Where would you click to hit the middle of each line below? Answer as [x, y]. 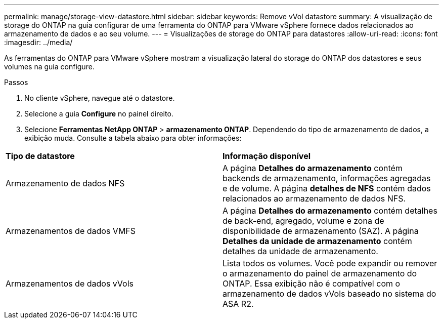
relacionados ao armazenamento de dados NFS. [314, 198]
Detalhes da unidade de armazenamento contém [317, 241]
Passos [16, 82]
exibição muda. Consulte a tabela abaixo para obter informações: [133, 138]
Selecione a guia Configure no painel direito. [99, 114]
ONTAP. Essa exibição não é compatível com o [312, 284]
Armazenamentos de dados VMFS [71, 231]
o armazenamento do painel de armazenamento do [320, 273]
